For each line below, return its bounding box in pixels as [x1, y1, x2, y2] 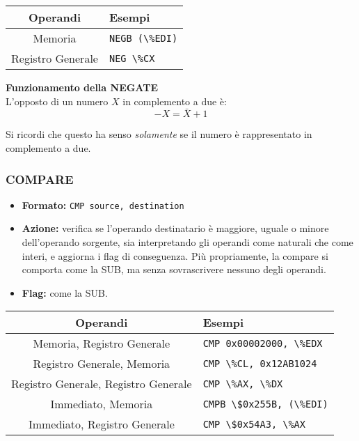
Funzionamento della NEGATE [6, 80, 158, 94]
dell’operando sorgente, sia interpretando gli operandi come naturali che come [22, 235, 353, 249]
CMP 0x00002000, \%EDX [202, 337, 323, 349]
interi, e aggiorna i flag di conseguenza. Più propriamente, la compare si [22, 248, 328, 263]
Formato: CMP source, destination [22, 197, 184, 212]
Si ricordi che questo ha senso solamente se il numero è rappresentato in [6, 127, 312, 141]
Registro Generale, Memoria [33, 355, 170, 372]
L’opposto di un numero [6, 93, 109, 108]
